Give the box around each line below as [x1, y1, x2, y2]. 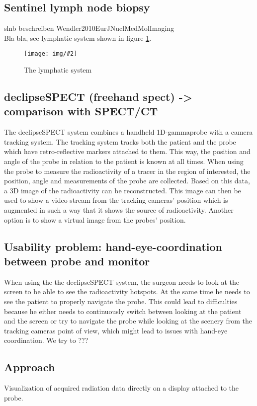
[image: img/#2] [24, 50, 78, 58]
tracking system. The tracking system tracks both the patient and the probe [4, 136, 236, 147]
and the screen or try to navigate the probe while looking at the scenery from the [4, 316, 252, 326]
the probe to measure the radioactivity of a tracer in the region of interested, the [4, 165, 251, 176]
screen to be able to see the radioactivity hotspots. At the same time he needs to [4, 286, 250, 297]
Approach [4, 359, 55, 375]
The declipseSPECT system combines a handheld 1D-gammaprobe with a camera [4, 127, 253, 137]
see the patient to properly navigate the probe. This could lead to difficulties [4, 296, 238, 306]
